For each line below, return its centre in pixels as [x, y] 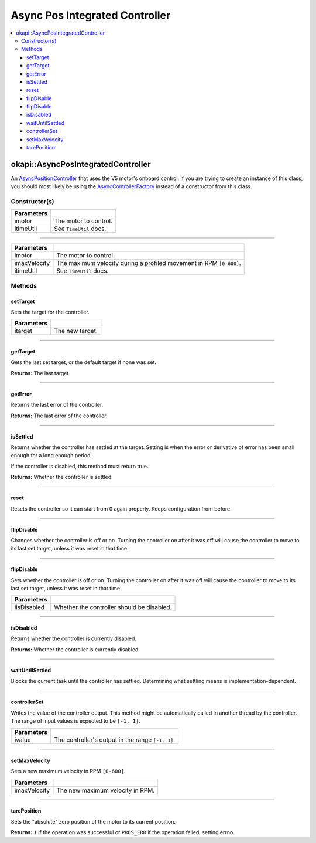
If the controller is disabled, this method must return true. [80, 466]
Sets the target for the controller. [50, 312]
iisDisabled [30, 607]
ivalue [23, 740]
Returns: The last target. [40, 373]
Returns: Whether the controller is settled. [62, 477]
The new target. [76, 331]
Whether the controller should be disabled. [113, 607]
